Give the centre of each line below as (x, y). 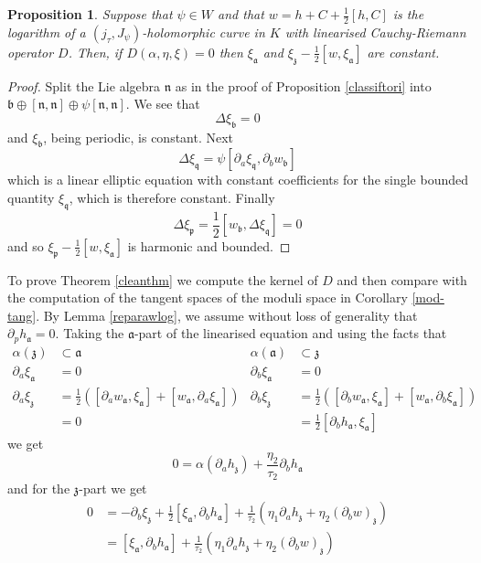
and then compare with (402, 279)
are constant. (403, 52)
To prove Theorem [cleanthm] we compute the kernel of (163, 279)
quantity (31, 197)
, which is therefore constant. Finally (172, 197)
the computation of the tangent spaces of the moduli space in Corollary (208, 297)
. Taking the (90, 333)
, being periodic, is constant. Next (139, 137)
